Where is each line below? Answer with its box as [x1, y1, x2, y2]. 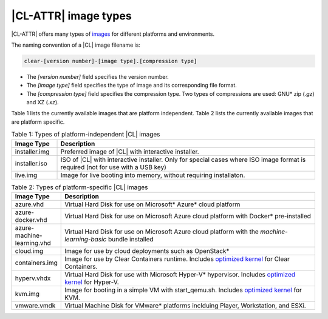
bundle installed [108, 235, 154, 243]
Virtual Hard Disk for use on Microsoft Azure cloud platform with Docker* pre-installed [64, 212, 311, 220]
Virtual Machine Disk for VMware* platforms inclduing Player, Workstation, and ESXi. [64, 301, 306, 309]
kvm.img [15, 290, 39, 298]
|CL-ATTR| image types [11, 9, 132, 22]
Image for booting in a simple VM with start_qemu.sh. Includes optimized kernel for [64, 286, 302, 294]
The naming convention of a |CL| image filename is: [11, 41, 141, 49]
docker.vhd [15, 216, 47, 224]
